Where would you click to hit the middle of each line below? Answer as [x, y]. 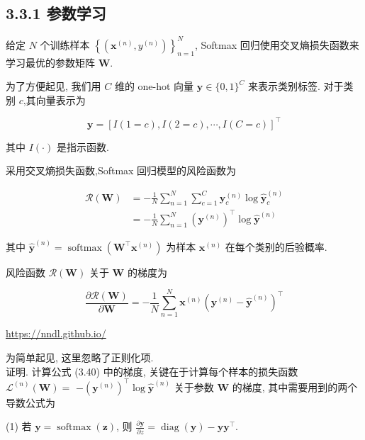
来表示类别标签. [284, 86]
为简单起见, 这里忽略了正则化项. [80, 357]
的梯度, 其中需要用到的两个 [295, 387]
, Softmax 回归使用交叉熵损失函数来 [277, 44]
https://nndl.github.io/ [56, 333]
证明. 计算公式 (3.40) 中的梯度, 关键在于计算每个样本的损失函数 [152, 371]
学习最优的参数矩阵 [50, 62]
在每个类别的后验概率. [276, 246]
